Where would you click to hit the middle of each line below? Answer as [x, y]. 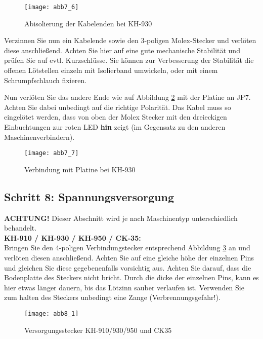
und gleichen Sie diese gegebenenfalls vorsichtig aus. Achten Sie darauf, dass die [128, 267]
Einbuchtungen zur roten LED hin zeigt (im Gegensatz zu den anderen [115, 127]
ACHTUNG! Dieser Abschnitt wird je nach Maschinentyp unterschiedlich [121, 218]
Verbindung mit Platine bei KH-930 [80, 169]
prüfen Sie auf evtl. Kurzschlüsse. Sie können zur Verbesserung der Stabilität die [129, 60]
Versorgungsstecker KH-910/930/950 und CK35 [98, 330]
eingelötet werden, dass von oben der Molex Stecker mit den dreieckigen [116, 117]
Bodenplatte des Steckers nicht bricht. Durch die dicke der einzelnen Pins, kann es [131, 277]
